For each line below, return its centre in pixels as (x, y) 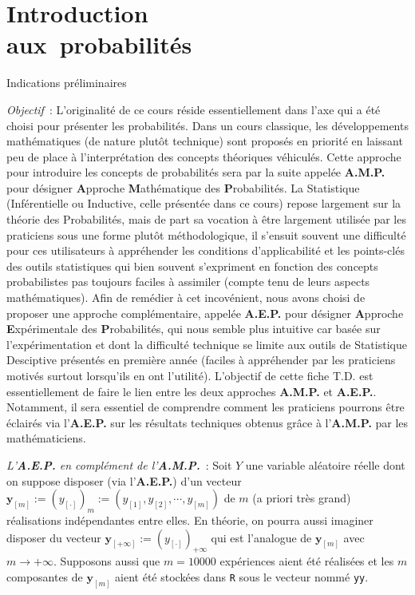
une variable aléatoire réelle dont (325, 464)
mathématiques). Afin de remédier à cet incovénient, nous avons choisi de (186, 297)
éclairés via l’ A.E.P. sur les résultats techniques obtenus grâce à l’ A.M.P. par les (207, 422)
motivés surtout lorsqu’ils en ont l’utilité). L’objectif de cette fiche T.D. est (190, 375)
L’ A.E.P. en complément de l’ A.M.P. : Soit (119, 464)
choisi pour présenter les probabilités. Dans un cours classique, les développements (207, 125)
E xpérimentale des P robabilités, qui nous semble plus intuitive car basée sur (194, 329)
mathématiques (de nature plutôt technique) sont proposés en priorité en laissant (205, 141)
